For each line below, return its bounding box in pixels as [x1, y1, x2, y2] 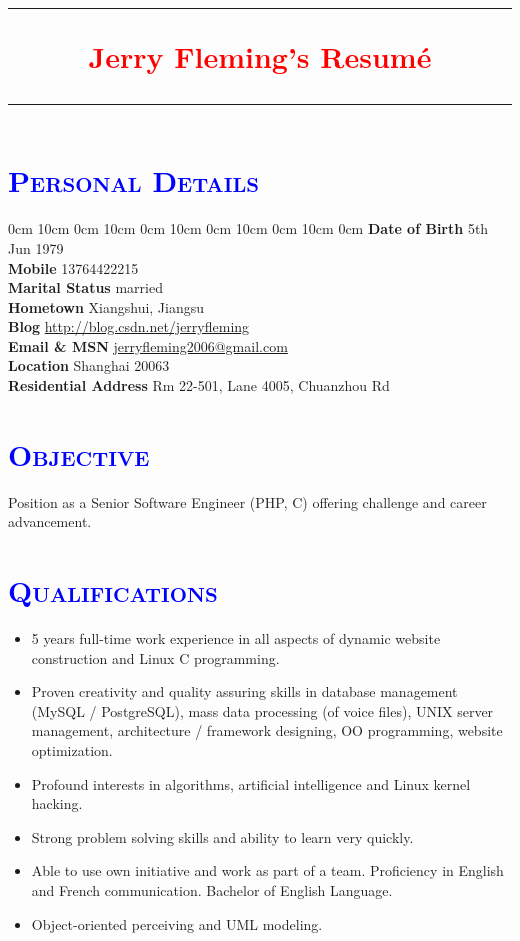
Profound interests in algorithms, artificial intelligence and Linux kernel [31, 773, 471, 794]
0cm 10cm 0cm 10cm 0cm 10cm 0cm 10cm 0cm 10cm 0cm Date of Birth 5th [8, 218, 489, 239]
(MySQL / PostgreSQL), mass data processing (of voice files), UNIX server [31, 700, 494, 721]
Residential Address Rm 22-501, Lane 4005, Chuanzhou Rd [8, 375, 390, 396]
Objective [8, 433, 150, 474]
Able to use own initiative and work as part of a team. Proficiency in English [31, 860, 504, 881]
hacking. [31, 793, 83, 814]
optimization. [31, 740, 113, 761]
